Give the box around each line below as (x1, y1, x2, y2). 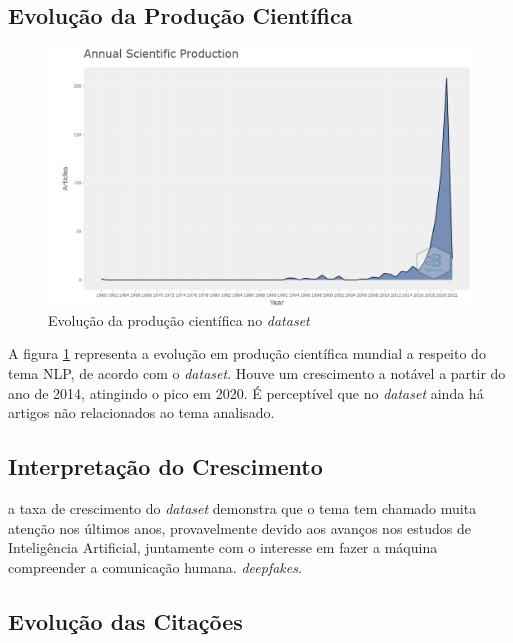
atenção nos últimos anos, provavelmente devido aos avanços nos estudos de (8, 517, 471, 538)
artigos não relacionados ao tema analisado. (8, 402, 275, 423)
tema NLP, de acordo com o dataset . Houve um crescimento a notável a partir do (8, 362, 506, 383)
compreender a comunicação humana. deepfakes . (8, 556, 302, 577)
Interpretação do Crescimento (8, 451, 323, 482)
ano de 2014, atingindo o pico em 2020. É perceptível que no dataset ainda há (8, 382, 484, 403)
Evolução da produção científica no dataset (48, 309, 310, 330)
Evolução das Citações (8, 605, 243, 636)
